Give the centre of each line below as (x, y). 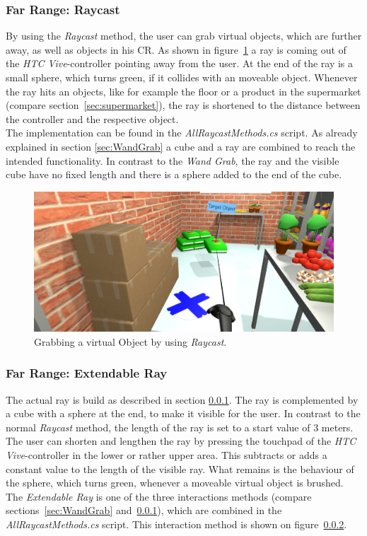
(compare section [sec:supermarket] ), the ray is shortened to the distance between (183, 105)
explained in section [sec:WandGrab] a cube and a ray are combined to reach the (181, 146)
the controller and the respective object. (92, 118)
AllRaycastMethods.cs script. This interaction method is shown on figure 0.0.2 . (176, 524)
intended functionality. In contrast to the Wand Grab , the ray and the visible (173, 160)
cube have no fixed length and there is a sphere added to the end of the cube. (174, 174)
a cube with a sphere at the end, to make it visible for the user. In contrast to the (183, 413)
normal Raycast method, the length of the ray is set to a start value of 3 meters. (180, 427)
